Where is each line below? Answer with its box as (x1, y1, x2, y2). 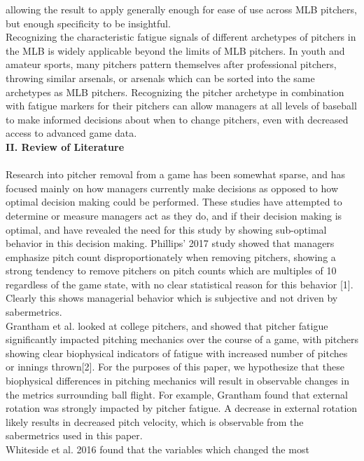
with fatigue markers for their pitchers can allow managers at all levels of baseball (6, 98, 357, 113)
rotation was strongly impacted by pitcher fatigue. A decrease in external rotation (6, 401, 358, 415)
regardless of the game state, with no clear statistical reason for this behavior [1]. (6, 276, 353, 291)
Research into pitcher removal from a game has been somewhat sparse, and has (6, 167, 345, 182)
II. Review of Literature (6, 139, 125, 154)
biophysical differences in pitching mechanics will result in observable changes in (6, 373, 349, 388)
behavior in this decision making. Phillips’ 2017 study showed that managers (6, 236, 335, 250)
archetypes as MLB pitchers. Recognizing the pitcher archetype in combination (6, 84, 344, 99)
